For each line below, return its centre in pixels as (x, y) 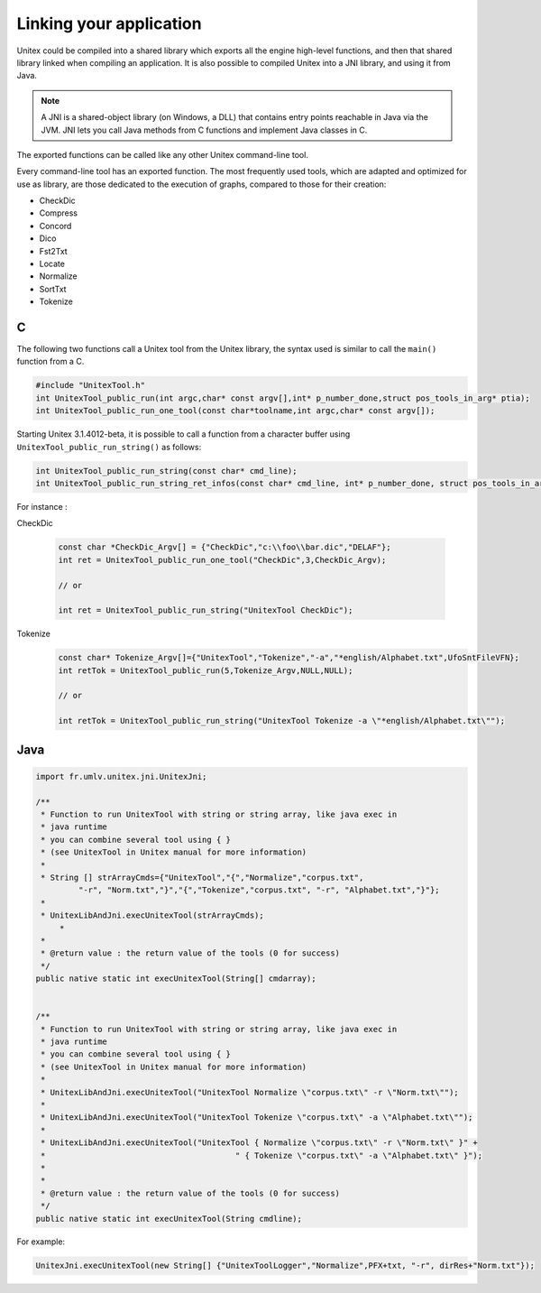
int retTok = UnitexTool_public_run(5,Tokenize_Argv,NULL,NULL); (206, 670)
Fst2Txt (53, 251)
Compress (59, 213)
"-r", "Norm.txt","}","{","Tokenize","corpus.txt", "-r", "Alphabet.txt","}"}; (259, 890)
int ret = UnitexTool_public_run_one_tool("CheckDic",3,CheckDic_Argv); (222, 560)
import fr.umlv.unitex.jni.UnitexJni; (121, 776)
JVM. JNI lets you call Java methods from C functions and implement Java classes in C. (204, 130)
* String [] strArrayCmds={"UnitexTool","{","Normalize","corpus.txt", (202, 877)
